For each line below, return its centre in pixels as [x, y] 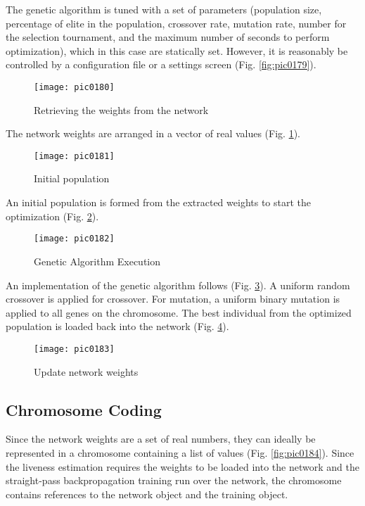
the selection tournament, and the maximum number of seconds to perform [168, 37]
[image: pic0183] [74, 349]
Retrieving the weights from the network [121, 109]
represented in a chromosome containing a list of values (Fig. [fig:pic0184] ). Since [180, 452]
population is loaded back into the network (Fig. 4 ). [117, 326]
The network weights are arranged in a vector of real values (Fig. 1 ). [153, 133]
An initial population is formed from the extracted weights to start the [159, 202]
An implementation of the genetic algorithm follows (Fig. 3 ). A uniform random [178, 285]
